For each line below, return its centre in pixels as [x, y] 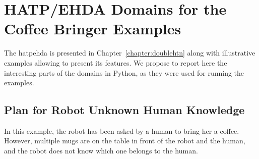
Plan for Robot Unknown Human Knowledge [124, 110]
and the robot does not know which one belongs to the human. [101, 151]
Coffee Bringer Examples [93, 29]
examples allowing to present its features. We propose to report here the [116, 62]
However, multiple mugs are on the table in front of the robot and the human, [125, 141]
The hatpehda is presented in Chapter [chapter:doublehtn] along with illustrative [130, 53]
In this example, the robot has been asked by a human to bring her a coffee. [122, 130]
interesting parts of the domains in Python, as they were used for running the [124, 72]
